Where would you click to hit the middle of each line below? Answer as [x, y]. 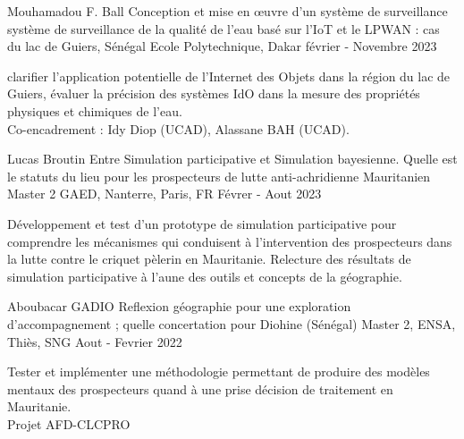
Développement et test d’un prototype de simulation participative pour [202, 223]
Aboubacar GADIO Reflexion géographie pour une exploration [179, 306]
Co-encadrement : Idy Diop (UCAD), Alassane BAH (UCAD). [178, 128]
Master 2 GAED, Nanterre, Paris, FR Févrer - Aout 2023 [165, 194]
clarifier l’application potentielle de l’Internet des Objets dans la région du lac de [229, 76]
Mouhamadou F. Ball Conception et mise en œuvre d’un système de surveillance [228, 11]
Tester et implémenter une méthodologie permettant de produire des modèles [219, 371]
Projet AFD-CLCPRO [69, 423]
